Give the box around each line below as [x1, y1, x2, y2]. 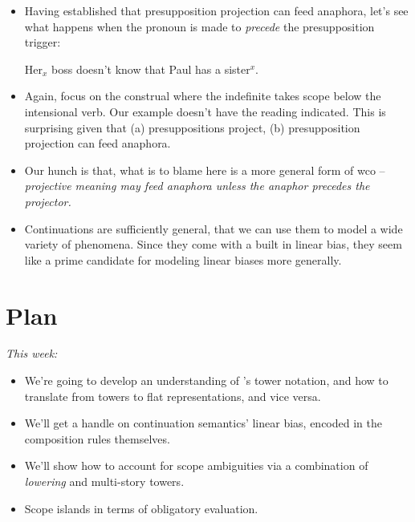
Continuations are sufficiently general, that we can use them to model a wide [24, 220, 403, 237]
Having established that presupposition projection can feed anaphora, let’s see [24, 2, 409, 18]
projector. [24, 192, 71, 209]
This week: [6, 345, 58, 362]
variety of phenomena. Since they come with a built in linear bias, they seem [24, 236, 402, 253]
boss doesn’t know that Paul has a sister [51, 60, 250, 77]
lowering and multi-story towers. [24, 473, 185, 489]
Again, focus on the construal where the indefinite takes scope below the [24, 87, 381, 104]
